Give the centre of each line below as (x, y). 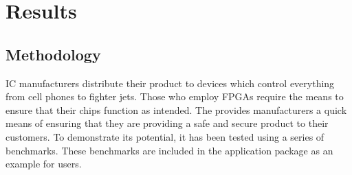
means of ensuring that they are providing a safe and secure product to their (167, 123)
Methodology (53, 54)
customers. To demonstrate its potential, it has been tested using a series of (165, 136)
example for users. (44, 164)
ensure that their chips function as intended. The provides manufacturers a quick (176, 109)
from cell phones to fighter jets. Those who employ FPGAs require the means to (175, 96)
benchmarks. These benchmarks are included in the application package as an (169, 150)
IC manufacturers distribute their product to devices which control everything (170, 83)
